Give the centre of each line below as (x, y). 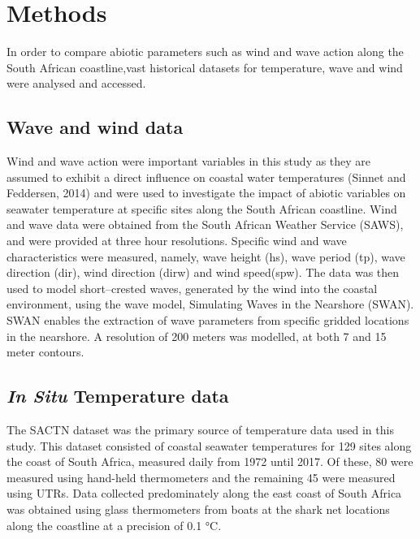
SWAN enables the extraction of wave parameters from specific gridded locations (208, 320)
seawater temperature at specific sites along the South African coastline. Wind (202, 208)
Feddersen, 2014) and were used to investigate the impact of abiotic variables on (206, 193)
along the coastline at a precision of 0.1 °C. (114, 525)
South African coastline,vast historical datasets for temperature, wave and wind (205, 67)
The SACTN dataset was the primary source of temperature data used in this (200, 430)
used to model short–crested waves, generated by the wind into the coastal (192, 288)
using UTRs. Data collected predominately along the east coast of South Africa (204, 493)
